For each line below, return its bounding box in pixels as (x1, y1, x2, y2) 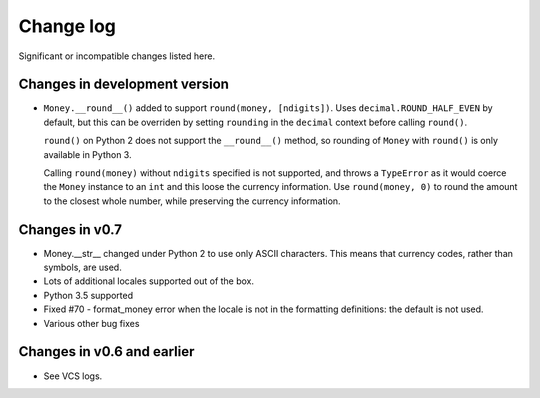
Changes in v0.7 (18, 221, 122, 238)
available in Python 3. (43, 148, 132, 160)
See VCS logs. (43, 370, 103, 382)
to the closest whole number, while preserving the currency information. (43, 195, 341, 207)
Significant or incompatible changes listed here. (18, 50, 215, 62)
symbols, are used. (43, 261, 122, 274)
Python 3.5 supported (43, 289, 134, 301)
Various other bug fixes (43, 317, 140, 329)
